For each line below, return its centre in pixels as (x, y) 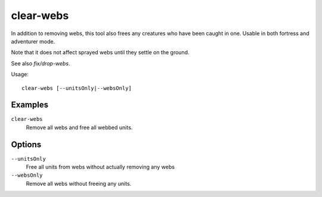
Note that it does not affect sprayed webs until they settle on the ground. (100, 52)
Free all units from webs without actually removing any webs (100, 167)
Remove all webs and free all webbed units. (79, 127)
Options (26, 144)
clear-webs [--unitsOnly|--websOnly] (77, 88)
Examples (30, 105)
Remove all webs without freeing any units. (79, 183)
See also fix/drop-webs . (41, 63)
